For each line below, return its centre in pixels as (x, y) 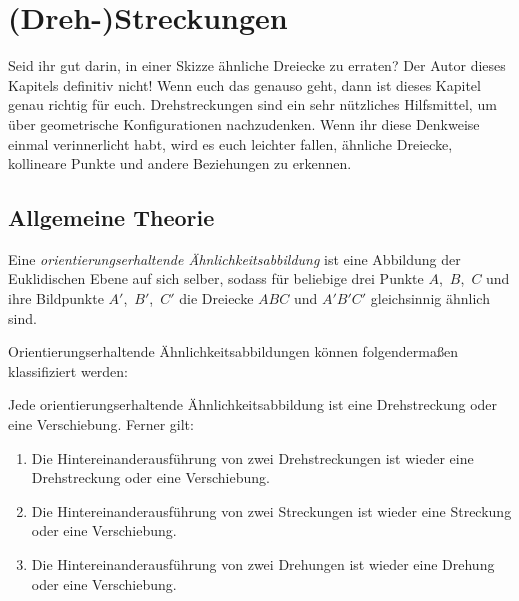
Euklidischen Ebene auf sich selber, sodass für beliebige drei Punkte (216, 278)
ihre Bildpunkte (56, 298)
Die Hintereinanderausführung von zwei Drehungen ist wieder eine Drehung (263, 564)
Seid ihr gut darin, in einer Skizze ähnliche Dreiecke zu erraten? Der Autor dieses (257, 65)
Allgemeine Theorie (111, 217)
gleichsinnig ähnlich (430, 298)
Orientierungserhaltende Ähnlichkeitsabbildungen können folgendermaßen (233, 351)
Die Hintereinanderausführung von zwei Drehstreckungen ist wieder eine (252, 457)
